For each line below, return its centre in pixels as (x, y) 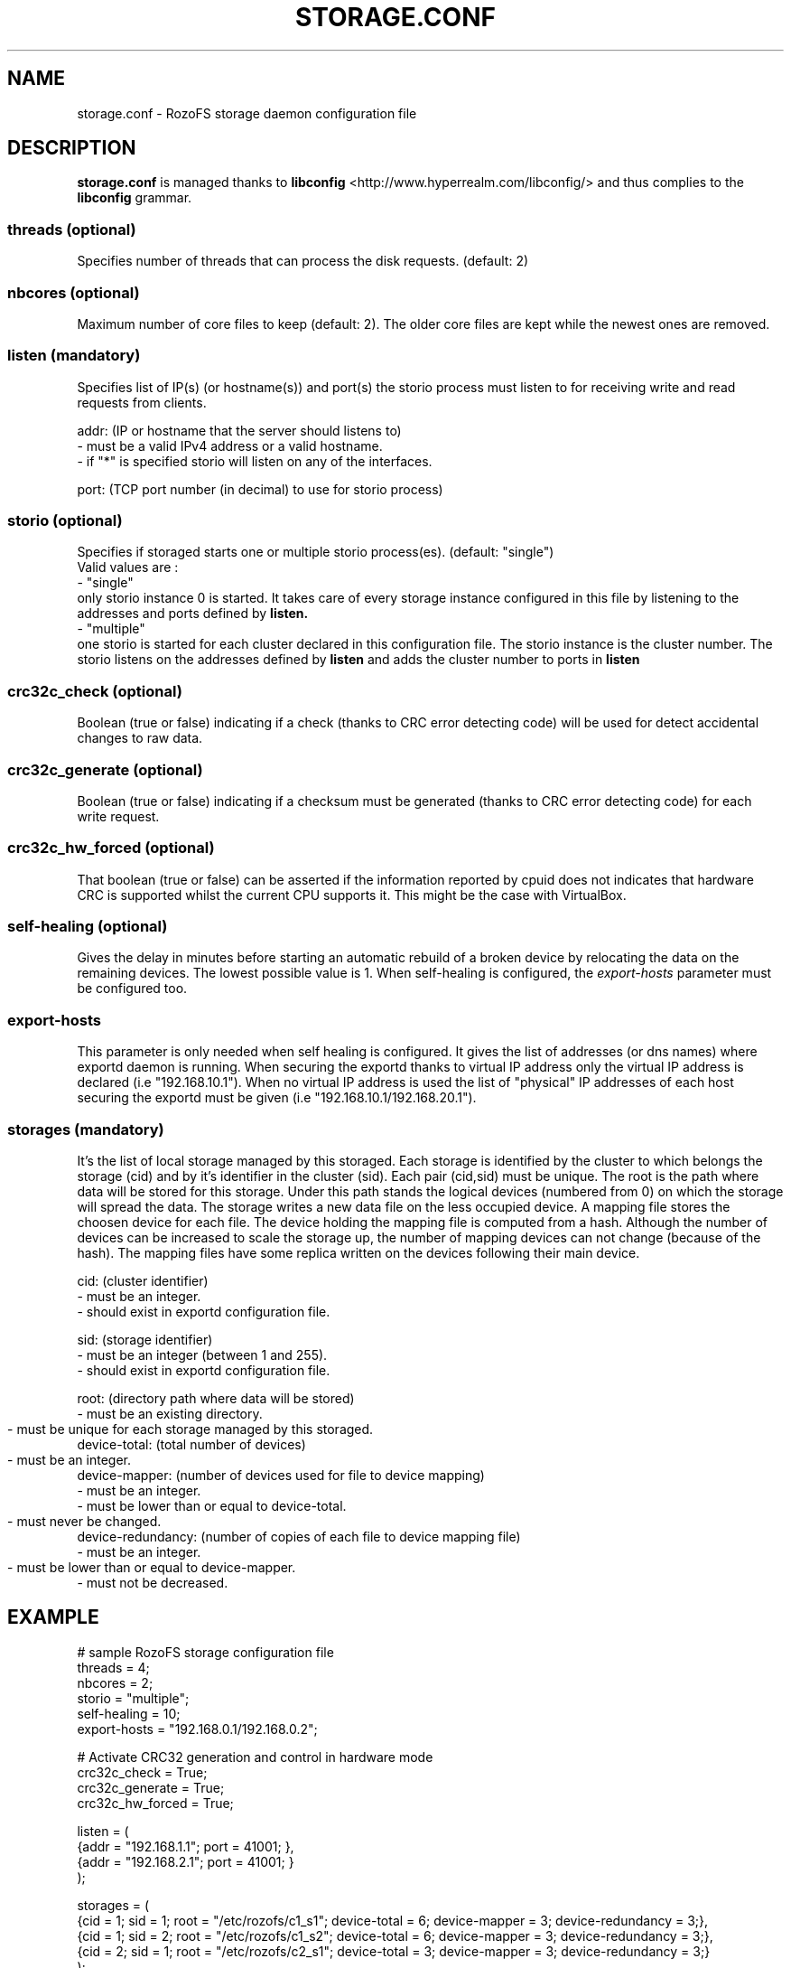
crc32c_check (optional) (95, 691)
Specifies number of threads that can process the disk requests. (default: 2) (303, 261)
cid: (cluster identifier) (143, 1280)
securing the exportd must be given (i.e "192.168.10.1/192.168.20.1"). (277, 1098)
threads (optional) (72, 229)
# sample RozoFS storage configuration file (205, 1652)
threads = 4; (113, 1667)
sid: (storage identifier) (145, 1339)
